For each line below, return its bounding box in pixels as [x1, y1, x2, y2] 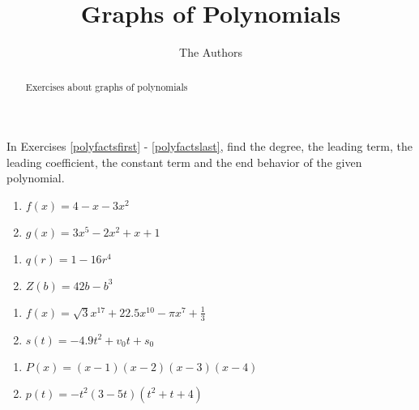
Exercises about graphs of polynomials [25, 79, 188, 93]
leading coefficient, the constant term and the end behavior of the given [6, 153, 362, 170]
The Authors [179, 44, 242, 61]
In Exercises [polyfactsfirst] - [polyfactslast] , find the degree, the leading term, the [6, 138, 413, 155]
